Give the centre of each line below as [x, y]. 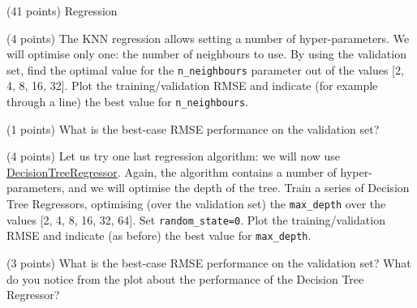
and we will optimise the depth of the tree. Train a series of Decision [239, 188]
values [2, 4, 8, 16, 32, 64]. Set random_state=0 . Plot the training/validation [196, 219]
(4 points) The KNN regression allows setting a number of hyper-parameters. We [208, 38]
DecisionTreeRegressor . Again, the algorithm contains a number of [172, 171]
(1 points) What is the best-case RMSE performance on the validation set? [193, 128]
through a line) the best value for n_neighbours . [128, 102]
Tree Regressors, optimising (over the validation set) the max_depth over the [196, 204]
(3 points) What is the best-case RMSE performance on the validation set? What [209, 263]
